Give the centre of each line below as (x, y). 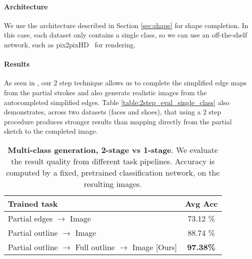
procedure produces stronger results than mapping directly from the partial (118, 121)
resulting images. (113, 184)
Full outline (95, 247)
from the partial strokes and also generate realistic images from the (106, 92)
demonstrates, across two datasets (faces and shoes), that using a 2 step (113, 112)
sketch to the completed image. (51, 131)
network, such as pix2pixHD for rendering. (70, 44)
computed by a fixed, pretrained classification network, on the (113, 172)
